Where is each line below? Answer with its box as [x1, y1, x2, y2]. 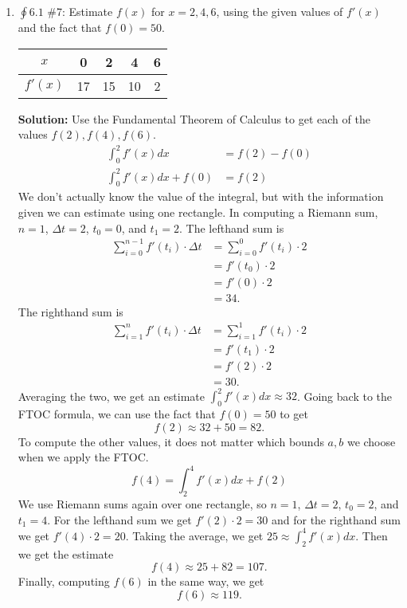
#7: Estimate [47, 3, 113, 19]
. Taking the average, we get [125, 527, 264, 543]
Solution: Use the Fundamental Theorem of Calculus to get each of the [18, 110, 370, 127]
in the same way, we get [147, 573, 264, 590]
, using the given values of [216, 3, 343, 19]
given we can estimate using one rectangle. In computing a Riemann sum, [18, 204, 378, 221]
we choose [346, 433, 396, 449]
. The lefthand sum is [178, 219, 284, 236]
